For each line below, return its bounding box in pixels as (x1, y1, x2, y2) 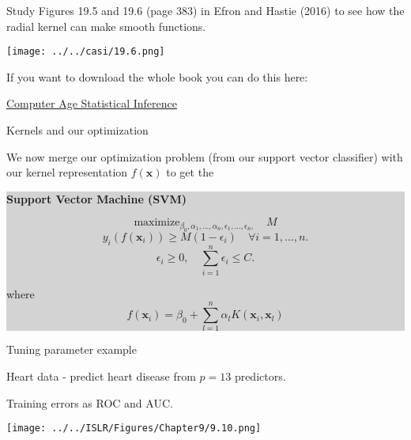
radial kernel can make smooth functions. (6, 17, 206, 34)
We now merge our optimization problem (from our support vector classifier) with (6, 148, 403, 165)
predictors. (234, 368, 286, 385)
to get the (166, 164, 214, 180)
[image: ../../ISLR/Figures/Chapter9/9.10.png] (6, 423, 262, 434)
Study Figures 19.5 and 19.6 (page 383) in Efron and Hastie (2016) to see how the (6, 2, 405, 18)
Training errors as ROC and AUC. (6, 394, 173, 411)
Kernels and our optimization (6, 122, 149, 138)
